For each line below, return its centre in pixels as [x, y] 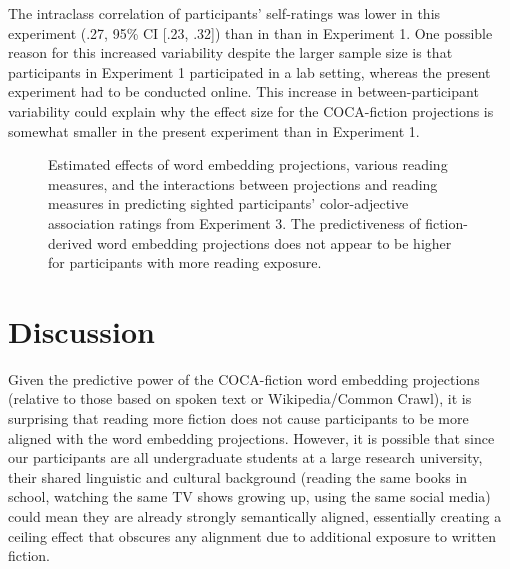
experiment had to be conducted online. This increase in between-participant [243, 91]
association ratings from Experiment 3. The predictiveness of [234, 222]
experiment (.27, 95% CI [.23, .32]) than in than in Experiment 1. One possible [250, 32]
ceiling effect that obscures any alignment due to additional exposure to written [252, 535]
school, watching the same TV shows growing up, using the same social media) [249, 496]
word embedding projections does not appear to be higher [274, 242]
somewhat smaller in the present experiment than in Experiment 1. [214, 130]
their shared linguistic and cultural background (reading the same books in [238, 476]
